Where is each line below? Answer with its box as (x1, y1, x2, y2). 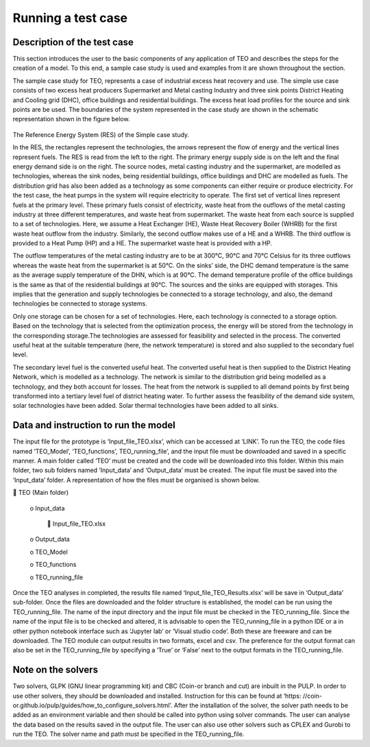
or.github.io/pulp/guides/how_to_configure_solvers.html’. (12, 701, 173, 709)
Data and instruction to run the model (12, 419, 176, 431)
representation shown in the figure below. (12, 115, 130, 123)
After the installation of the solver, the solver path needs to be (173, 701, 349, 709)
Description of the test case (12, 36, 134, 48)
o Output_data (29, 535, 70, 543)
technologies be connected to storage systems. (12, 299, 147, 308)
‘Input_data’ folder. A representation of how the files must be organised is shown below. (12, 476, 260, 484)
